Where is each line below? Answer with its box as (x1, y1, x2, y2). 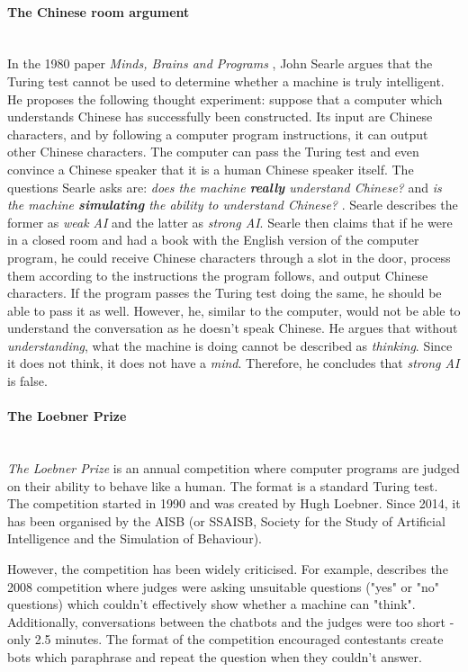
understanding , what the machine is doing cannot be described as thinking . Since (7, 336, 453, 354)
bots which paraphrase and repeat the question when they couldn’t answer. (7, 648, 422, 666)
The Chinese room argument (7, 2, 190, 21)
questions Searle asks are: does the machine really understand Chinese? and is (7, 177, 442, 196)
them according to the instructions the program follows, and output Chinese (7, 265, 428, 284)
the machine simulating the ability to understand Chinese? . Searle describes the (7, 195, 458, 214)
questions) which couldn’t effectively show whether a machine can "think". (7, 595, 416, 614)
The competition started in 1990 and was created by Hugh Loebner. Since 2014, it (7, 494, 461, 513)
